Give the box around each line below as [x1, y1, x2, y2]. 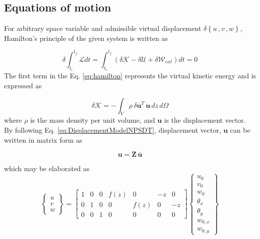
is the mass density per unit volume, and [30, 115, 155, 125]
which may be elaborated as [4, 163, 89, 174]
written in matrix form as [4, 134, 82, 145]
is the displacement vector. [164, 115, 246, 125]
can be [230, 124, 250, 135]
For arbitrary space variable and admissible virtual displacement [4, 23, 201, 33]
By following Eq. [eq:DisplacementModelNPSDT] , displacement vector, [4, 124, 221, 135]
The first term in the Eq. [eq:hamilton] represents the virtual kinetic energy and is [4, 70, 256, 81]
